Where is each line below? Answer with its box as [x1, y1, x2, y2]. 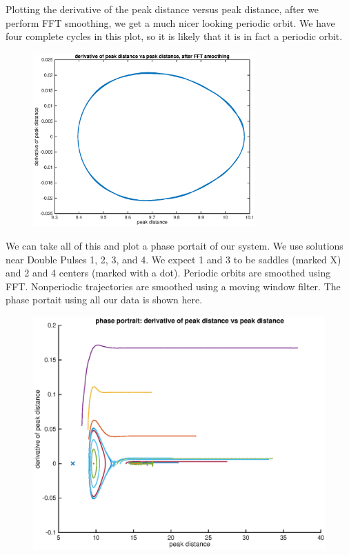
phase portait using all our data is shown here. [6, 292, 203, 307]
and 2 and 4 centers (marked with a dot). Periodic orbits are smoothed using [6, 265, 331, 280]
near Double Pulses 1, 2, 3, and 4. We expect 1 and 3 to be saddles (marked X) [6, 252, 341, 266]
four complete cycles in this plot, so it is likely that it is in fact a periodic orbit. [6, 29, 343, 43]
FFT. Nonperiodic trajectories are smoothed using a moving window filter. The [6, 279, 341, 293]
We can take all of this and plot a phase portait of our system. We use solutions [6, 238, 343, 252]
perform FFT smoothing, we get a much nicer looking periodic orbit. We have [6, 15, 335, 30]
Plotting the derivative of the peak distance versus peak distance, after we [6, 2, 319, 16]
